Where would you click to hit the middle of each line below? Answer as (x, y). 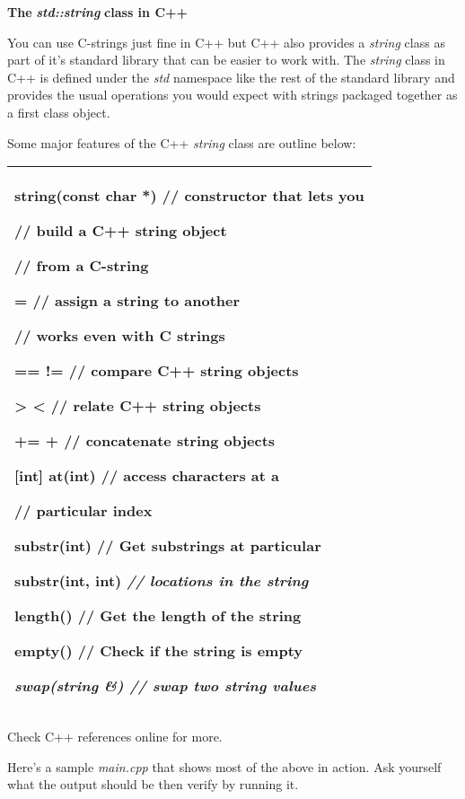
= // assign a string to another (127, 301)
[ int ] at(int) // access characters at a (147, 476)
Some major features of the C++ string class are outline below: (182, 142)
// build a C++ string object (121, 231)
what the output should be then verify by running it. (153, 784)
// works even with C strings (120, 336)
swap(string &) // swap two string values (166, 686)
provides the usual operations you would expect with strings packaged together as (232, 95)
